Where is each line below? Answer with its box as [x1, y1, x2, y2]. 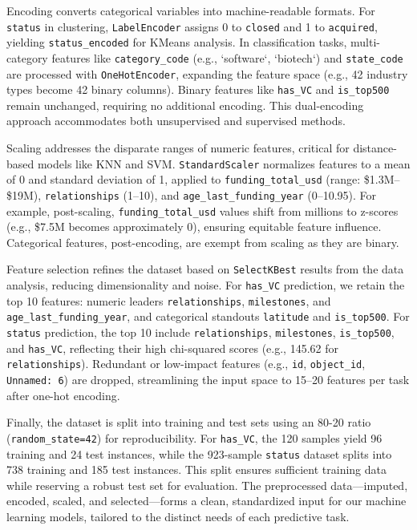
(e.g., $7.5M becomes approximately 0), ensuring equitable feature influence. [6, 218, 382, 235]
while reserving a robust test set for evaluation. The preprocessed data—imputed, [6, 476, 408, 493]
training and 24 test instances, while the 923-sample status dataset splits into [6, 445, 392, 462]
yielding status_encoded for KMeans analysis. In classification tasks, [6, 34, 347, 51]
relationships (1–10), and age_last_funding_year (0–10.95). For [44, 186, 377, 203]
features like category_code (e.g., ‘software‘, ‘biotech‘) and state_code [51, 49, 403, 66]
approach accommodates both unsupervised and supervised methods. [6, 112, 346, 129]
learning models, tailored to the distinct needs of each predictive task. [6, 508, 350, 524]
